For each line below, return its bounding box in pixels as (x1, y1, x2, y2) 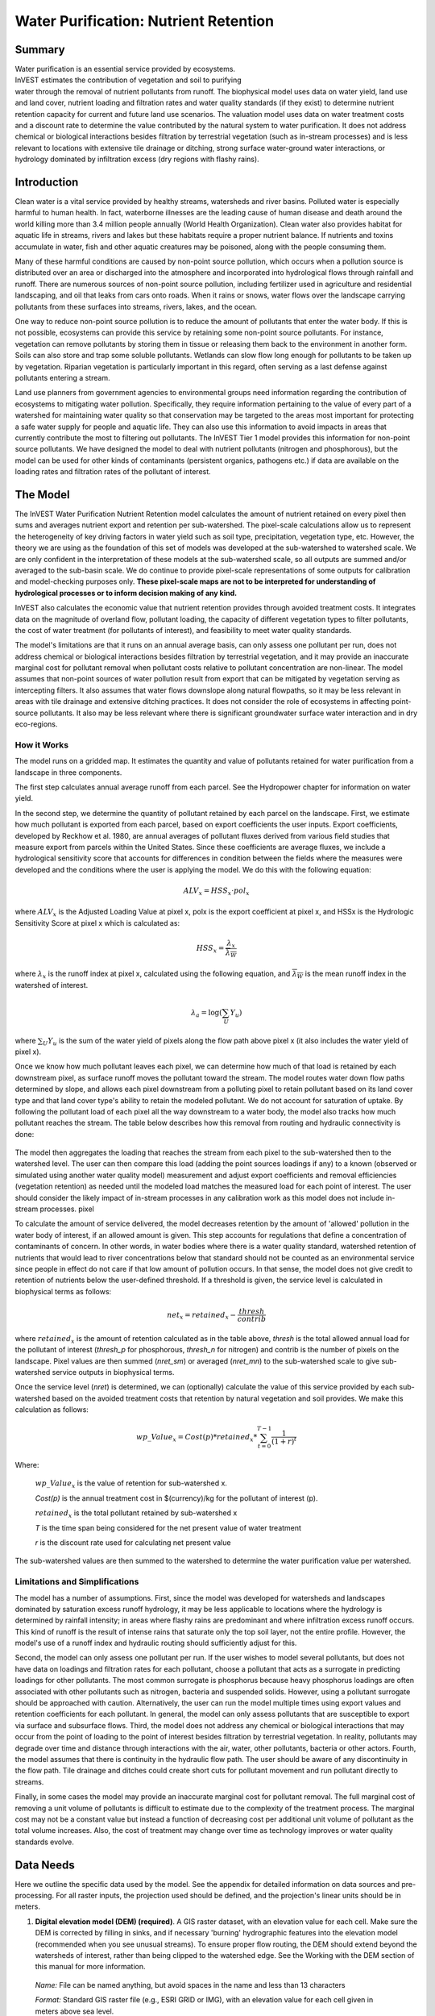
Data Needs (14, 1858, 76, 1872)
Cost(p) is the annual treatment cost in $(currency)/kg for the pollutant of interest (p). (35, 1493, 318, 1503)
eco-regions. (14, 719, 58, 729)
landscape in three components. (14, 767, 122, 777)
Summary (14, 43, 65, 56)
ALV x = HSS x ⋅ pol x (183, 885, 250, 897)
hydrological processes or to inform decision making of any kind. (14, 588, 238, 598)
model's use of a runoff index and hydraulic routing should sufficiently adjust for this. (14, 1638, 297, 1648)
